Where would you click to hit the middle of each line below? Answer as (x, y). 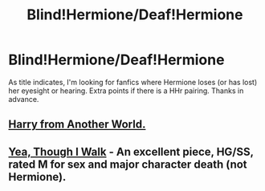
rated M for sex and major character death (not (128, 164)
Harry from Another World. (77, 125)
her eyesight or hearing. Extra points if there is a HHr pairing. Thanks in (126, 91)
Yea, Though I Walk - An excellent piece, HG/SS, (131, 151)
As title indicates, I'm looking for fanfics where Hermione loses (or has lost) (133, 82)
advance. (24, 99)
